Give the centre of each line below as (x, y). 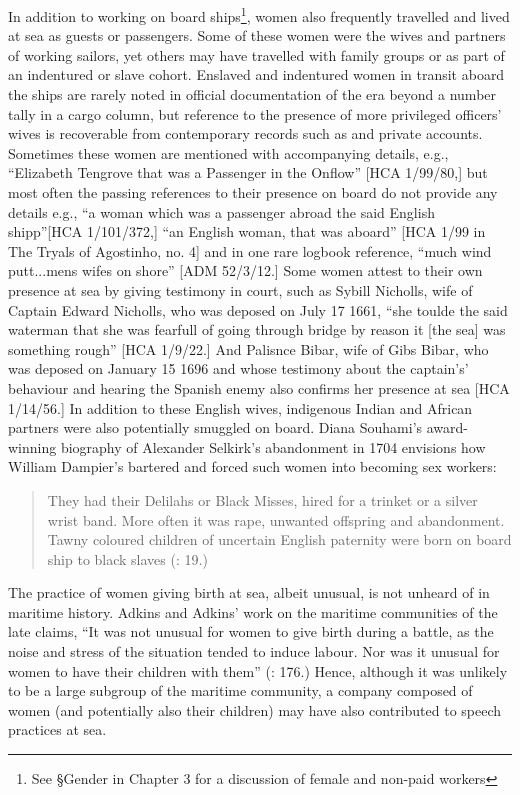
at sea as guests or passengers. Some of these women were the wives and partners (257, 35)
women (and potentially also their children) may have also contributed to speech (255, 709)
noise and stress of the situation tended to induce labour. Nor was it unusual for (254, 651)
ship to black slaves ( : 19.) (127, 558)
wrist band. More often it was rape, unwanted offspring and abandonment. (276, 519)
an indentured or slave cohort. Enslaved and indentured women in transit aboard (256, 74)
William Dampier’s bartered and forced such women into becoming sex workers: (252, 466)
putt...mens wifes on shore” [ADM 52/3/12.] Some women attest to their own (245, 270)
